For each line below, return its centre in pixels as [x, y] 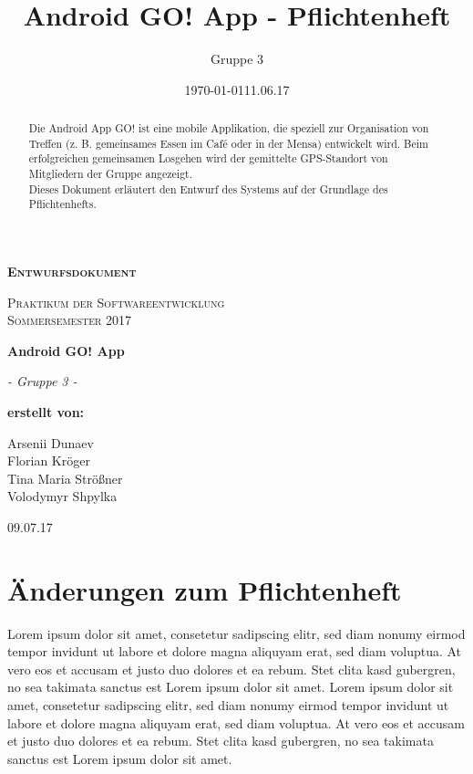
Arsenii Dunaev [51, 442]
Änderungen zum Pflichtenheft [205, 589]
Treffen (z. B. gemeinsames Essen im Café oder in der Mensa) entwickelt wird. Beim [228, 143]
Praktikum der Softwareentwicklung [116, 302]
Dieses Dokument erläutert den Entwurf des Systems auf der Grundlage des [208, 188]
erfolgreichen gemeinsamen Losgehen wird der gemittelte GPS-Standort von [208, 158]
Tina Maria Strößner [65, 478]
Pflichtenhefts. [62, 204]
